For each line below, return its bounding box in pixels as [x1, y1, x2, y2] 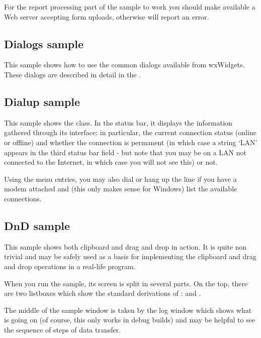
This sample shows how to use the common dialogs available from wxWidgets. [4, 59, 245, 70]
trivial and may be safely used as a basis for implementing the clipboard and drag [4, 251, 256, 262]
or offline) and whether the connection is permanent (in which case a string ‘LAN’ [4, 137, 257, 147]
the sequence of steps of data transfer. [4, 324, 121, 334]
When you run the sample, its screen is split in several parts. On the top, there [4, 278, 248, 288]
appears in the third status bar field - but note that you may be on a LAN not [4, 147, 247, 157]
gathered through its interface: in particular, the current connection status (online [4, 127, 256, 138]
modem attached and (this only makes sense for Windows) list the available [4, 183, 237, 194]
